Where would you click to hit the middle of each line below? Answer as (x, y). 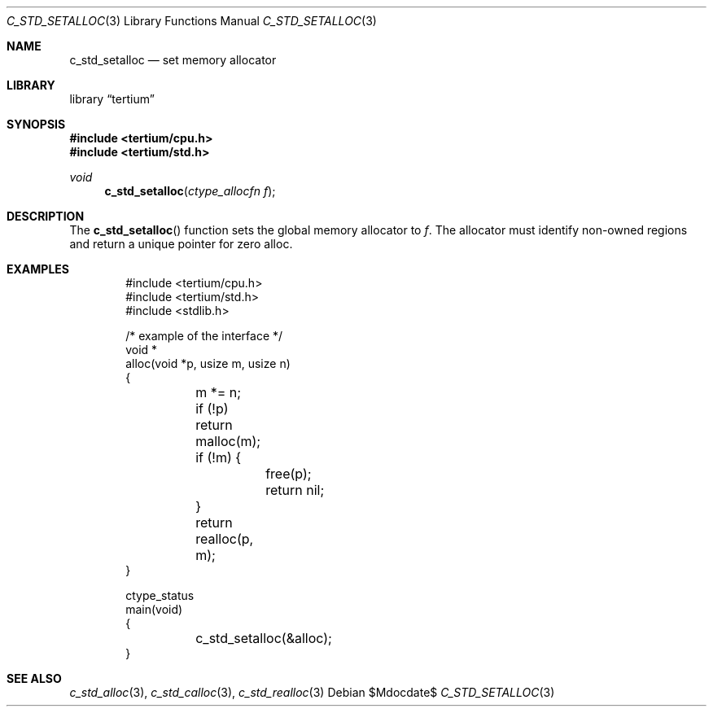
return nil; (295, 490)
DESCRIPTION (46, 216)
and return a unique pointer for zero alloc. (181, 244)
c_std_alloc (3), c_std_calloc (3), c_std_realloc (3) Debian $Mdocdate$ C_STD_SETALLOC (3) (312, 692)
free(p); (289, 474)
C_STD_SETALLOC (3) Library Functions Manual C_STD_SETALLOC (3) (192, 21)
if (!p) (212, 409)
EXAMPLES (38, 269)
